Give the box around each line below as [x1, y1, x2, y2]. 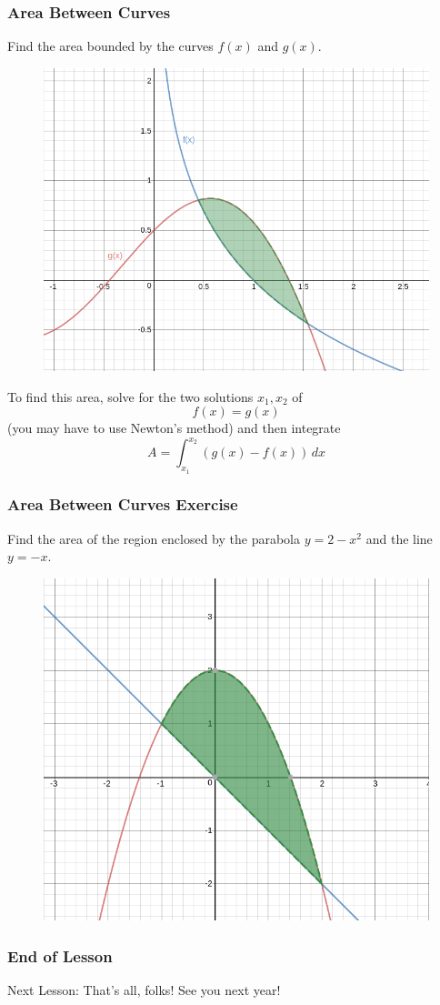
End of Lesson [7, 944, 113, 967]
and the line [365, 528, 433, 548]
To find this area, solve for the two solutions [7, 387, 254, 406]
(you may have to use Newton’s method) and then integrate [7, 418, 341, 437]
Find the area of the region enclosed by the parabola [7, 528, 301, 548]
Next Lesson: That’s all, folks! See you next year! [7, 980, 281, 1000]
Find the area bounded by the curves [7, 36, 214, 55]
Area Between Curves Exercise [7, 493, 238, 516]
